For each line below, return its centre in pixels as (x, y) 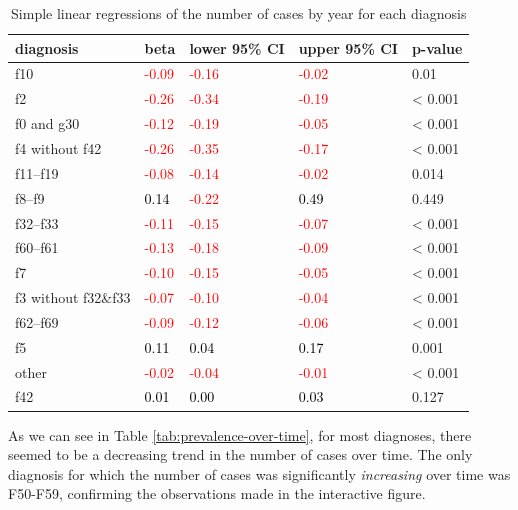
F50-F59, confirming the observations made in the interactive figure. (217, 493)
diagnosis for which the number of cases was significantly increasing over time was (259, 473)
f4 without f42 (58, 147)
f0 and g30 (47, 123)
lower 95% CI (237, 47)
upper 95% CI (348, 47)
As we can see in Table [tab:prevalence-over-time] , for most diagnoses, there (240, 434)
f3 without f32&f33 (73, 297)
